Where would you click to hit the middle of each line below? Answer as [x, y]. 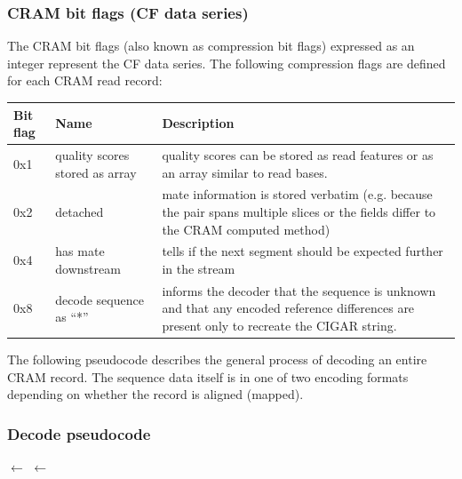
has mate [80, 251]
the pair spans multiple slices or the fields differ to [299, 211]
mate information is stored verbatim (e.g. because [297, 194]
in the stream [199, 268]
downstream [88, 268]
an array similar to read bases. [245, 172]
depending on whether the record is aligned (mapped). [155, 394]
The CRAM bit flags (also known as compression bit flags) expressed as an [211, 46]
